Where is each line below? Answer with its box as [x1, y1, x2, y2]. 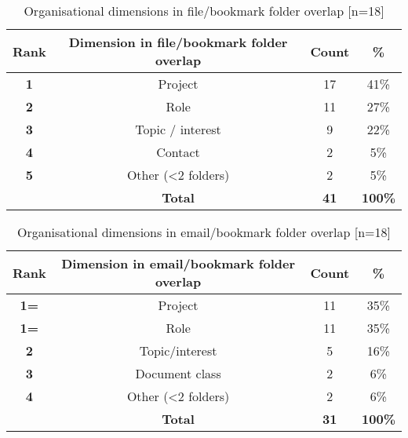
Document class [135, 364, 221, 382]
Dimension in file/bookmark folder [68, 33, 288, 51]
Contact [156, 143, 200, 161]
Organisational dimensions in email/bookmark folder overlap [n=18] [16, 223, 392, 241]
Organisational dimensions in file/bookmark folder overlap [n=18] [24, 2, 384, 20]
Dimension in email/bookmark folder [61, 254, 296, 272]
